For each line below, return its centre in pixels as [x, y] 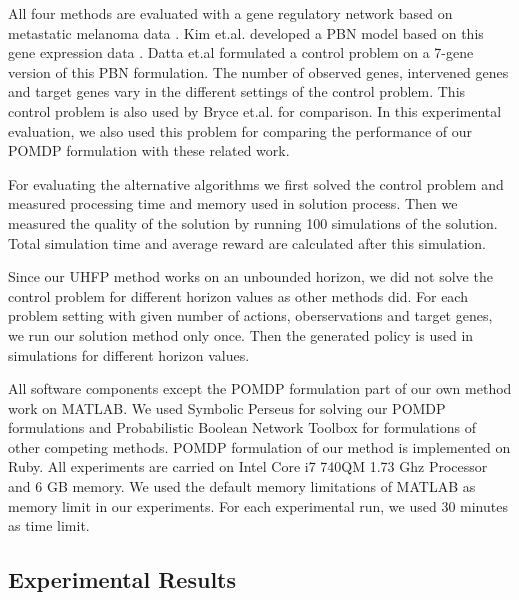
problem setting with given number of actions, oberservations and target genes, [250, 315]
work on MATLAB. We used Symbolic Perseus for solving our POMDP [227, 407]
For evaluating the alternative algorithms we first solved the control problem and [256, 183]
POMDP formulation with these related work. [149, 150]
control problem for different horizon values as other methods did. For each [238, 295]
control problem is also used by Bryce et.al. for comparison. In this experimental [255, 110]
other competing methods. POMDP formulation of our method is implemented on [259, 446]
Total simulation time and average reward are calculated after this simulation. [247, 242]
